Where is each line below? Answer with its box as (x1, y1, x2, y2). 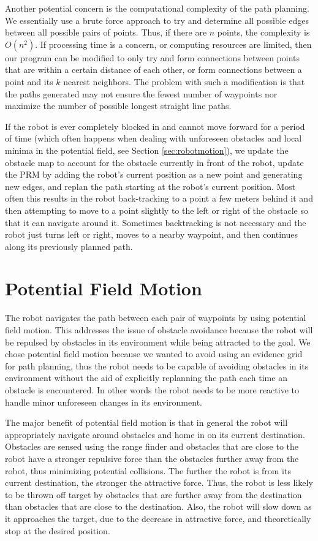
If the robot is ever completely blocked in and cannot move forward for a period (5, 119, 305, 132)
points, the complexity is (217, 26, 310, 39)
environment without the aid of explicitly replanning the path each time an (5, 371, 287, 384)
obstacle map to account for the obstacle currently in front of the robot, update (5, 156, 304, 168)
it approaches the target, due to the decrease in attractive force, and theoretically (5, 512, 311, 524)
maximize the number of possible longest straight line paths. (5, 99, 232, 112)
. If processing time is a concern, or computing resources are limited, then (35, 37, 312, 50)
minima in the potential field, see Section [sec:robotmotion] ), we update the (5, 143, 289, 156)
